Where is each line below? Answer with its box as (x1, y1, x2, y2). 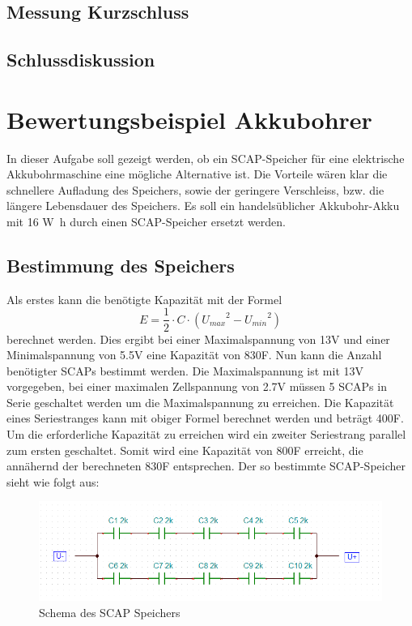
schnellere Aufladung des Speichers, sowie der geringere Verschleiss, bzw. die (6, 181, 384, 198)
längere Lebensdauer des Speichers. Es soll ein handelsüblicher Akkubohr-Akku (6, 197, 400, 214)
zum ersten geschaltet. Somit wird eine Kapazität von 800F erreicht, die (6, 441, 363, 458)
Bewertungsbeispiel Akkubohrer (6, 102, 372, 135)
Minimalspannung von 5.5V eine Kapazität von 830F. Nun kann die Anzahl (6, 346, 382, 363)
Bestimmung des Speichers (6, 253, 235, 278)
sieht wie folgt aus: (6, 473, 100, 490)
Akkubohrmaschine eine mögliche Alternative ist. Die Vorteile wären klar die (6, 165, 388, 182)
